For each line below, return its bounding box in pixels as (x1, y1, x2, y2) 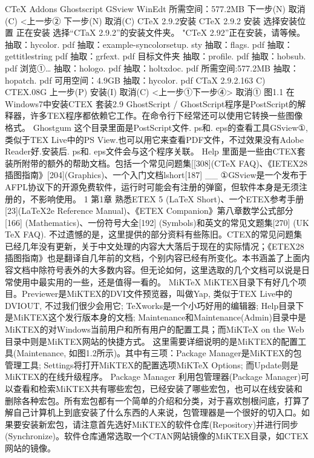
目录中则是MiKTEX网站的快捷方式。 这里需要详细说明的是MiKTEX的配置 (5, 334, 298, 347)
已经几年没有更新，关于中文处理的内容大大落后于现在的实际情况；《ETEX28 (5, 239, 304, 252)
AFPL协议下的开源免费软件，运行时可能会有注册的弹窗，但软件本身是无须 (5, 180, 299, 193)
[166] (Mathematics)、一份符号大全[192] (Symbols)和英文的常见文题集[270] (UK (5, 216, 310, 228)
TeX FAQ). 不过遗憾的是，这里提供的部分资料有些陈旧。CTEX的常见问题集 (5, 228, 303, 241)
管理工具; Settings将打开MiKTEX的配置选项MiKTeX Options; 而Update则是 (5, 358, 299, 371)
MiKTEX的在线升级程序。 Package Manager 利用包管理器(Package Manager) (5, 370, 301, 383)
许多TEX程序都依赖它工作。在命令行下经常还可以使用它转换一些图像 (30, 109, 303, 122)
